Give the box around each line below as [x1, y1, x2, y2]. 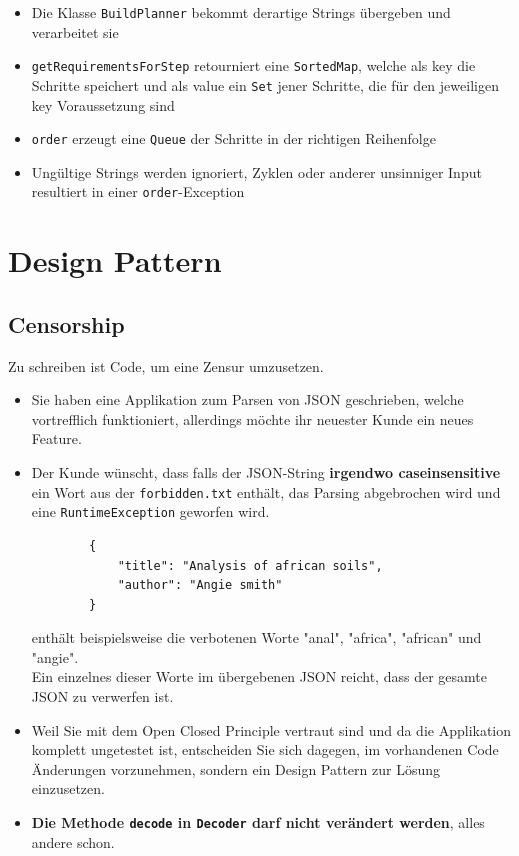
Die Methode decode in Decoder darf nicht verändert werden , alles [31, 812, 485, 833]
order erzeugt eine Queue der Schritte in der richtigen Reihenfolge [31, 128, 436, 149]
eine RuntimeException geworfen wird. [31, 501, 270, 522]
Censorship [8, 308, 125, 339]
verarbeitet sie [31, 21, 119, 42]
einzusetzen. [31, 778, 105, 799]
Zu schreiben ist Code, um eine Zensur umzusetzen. [8, 355, 324, 376]
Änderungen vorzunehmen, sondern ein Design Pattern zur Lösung [31, 758, 441, 779]
